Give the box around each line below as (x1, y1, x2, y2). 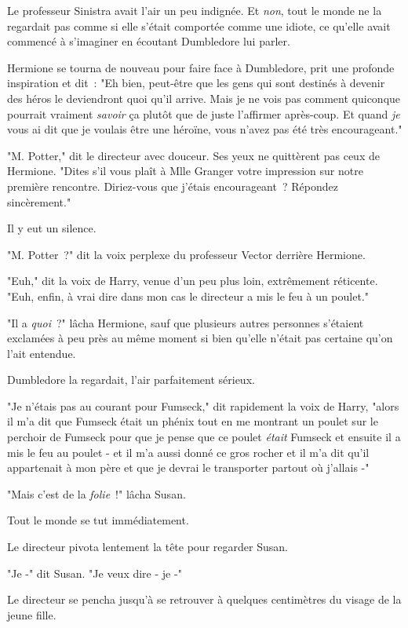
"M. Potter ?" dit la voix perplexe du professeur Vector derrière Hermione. (7, 246, 366, 262)
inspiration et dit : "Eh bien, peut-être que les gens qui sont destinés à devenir (7, 75, 385, 91)
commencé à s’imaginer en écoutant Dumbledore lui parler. (7, 33, 290, 49)
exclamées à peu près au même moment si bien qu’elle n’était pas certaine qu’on (7, 330, 393, 346)
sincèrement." (7, 193, 71, 210)
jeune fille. (7, 606, 56, 623)
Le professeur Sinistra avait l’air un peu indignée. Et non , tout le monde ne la (7, 2, 382, 18)
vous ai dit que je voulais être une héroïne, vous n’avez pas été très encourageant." (7, 121, 403, 137)
